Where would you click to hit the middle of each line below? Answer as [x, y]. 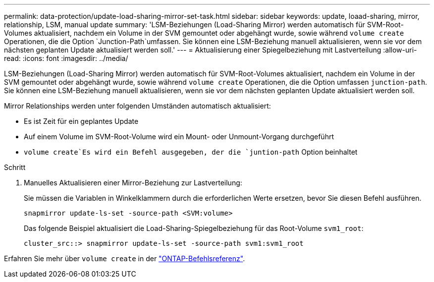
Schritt [15, 167]
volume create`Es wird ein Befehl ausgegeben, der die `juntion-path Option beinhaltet [191, 152]
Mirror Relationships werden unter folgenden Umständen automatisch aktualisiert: [137, 106]
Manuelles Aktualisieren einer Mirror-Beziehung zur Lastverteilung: [133, 183]
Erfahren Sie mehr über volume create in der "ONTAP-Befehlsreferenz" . [125, 258]
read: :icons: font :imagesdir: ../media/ [66, 58]
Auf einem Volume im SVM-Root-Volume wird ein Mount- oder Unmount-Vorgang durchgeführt [179, 137]
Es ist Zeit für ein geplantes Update [81, 121]
